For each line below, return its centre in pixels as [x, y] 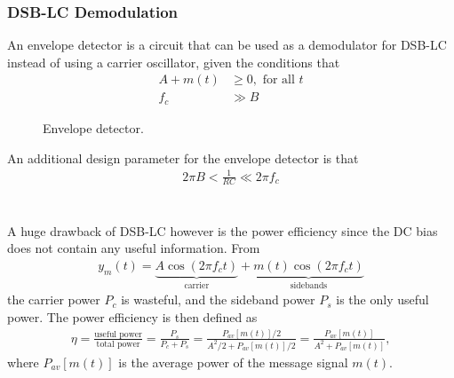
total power [118, 344]
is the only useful [382, 299]
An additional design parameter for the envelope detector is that [183, 157]
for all [279, 80]
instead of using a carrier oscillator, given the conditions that [174, 62]
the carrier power [54, 299]
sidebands [309, 285]
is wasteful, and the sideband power [218, 299]
